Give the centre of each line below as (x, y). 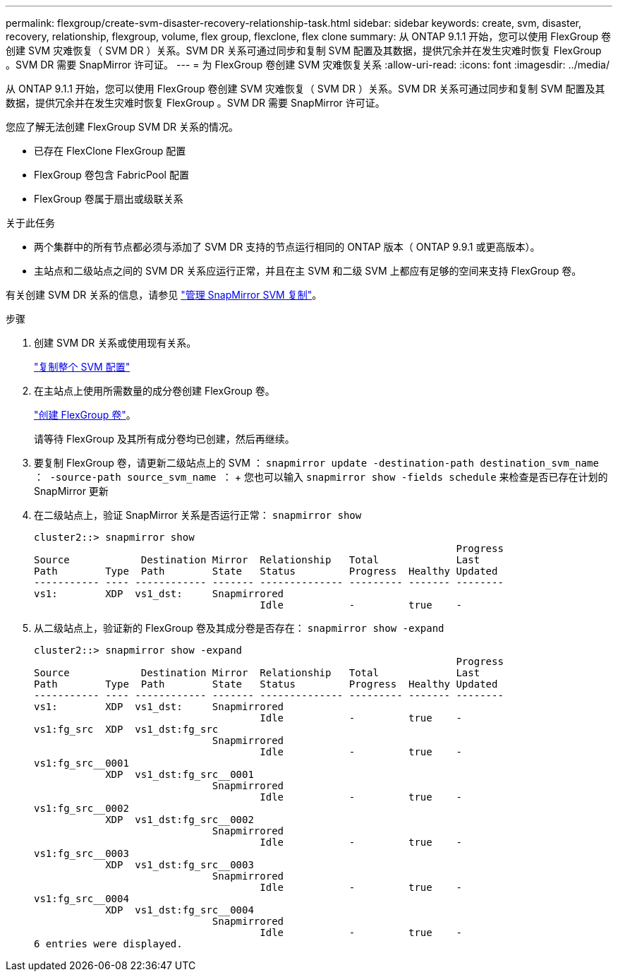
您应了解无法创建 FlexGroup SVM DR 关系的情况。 (122, 127)
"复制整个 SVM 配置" (82, 367)
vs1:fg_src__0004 (81, 899)
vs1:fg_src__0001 (81, 763)
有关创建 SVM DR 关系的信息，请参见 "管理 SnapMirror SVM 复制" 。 (164, 295)
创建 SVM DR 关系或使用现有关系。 (115, 343)
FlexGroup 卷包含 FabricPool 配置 (111, 175)
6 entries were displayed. (108, 944)
